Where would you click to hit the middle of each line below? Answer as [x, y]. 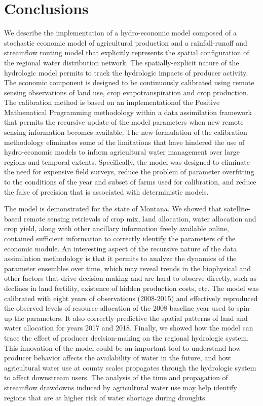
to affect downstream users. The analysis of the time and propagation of [116, 377]
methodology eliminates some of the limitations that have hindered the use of [124, 142]
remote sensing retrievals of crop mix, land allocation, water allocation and [140, 218]
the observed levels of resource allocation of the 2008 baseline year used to [119, 308]
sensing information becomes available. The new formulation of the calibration [126, 132]
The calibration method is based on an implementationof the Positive [112, 102]
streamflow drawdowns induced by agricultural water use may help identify [121, 387]
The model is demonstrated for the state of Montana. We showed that [113, 209]
